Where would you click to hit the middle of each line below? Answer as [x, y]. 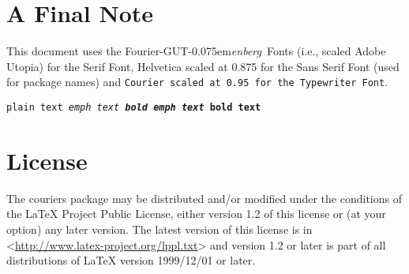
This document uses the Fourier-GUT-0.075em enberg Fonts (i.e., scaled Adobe [196, 51]
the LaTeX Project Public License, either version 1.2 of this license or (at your [196, 214]
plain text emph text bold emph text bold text [134, 107]
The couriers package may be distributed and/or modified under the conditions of [204, 198]
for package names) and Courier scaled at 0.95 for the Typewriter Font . [197, 82]
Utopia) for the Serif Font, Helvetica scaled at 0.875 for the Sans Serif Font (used [203, 66]
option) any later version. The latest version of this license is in [159, 229]
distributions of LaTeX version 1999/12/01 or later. [131, 260]
